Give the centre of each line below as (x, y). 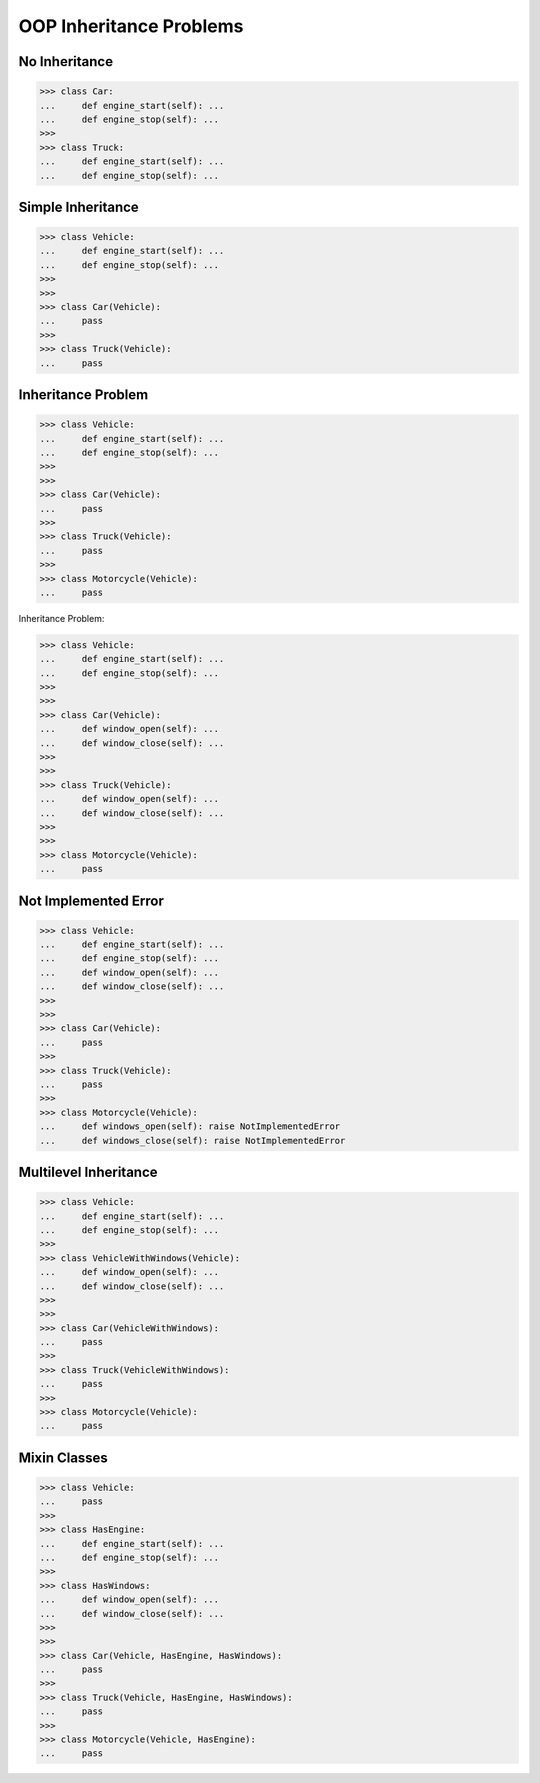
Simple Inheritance (78, 206)
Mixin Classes (63, 1457)
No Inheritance (66, 61)
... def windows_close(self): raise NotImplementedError (192, 1140)
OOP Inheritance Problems (131, 26)
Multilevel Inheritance (88, 1171)
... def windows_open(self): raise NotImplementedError (190, 1126)
